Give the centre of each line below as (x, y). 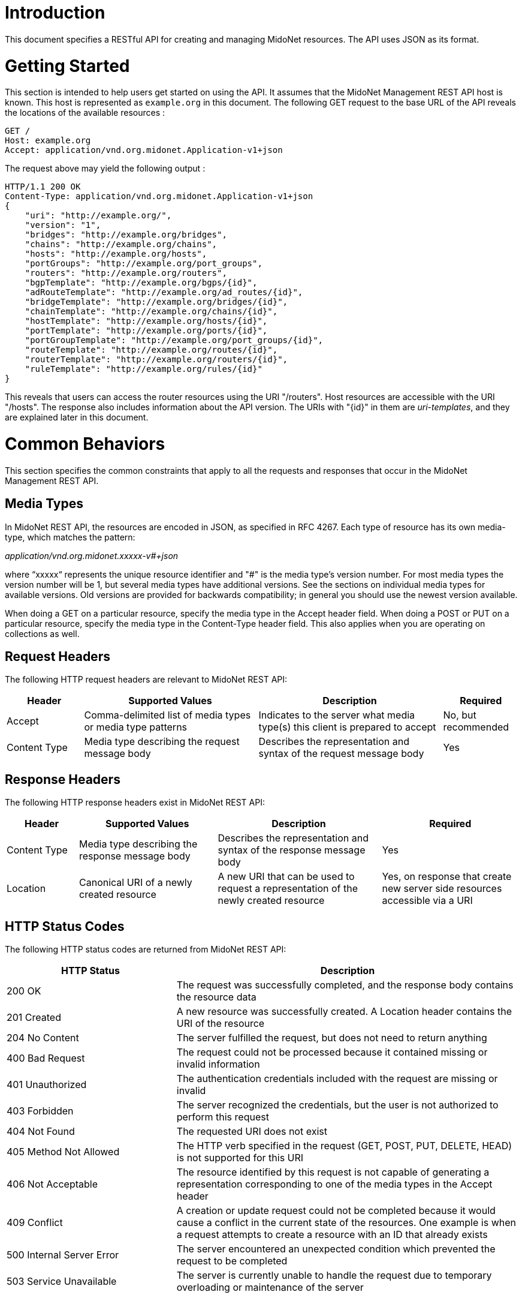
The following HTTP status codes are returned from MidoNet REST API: (146, 950)
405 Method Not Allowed (63, 1152)
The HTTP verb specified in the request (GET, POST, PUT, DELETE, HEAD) (344, 1146)
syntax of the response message (292, 850)
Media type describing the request (162, 742)
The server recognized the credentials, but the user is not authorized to (337, 1105)
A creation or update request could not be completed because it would (336, 1211)
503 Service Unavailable (62, 1282)
